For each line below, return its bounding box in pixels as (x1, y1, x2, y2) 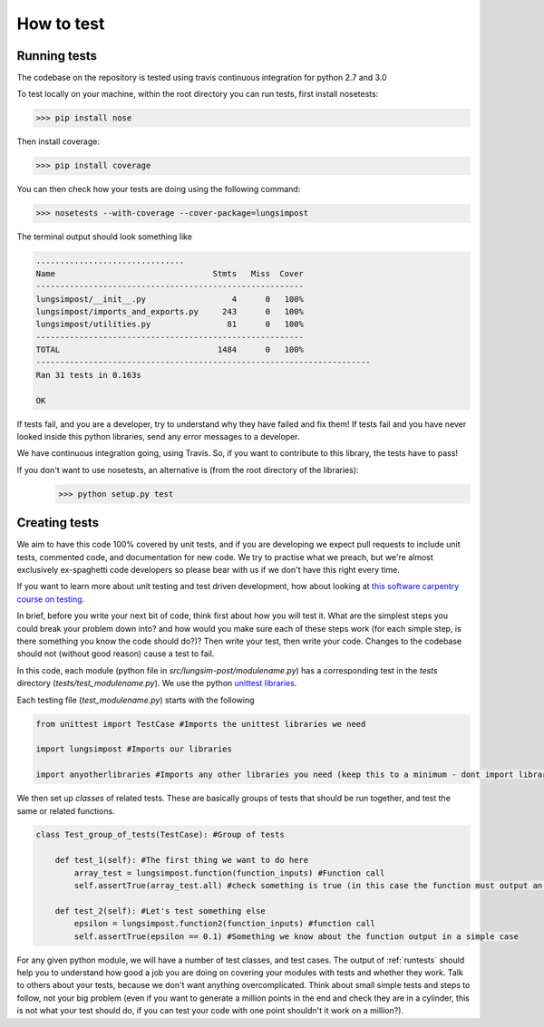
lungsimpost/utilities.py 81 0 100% (35, 319, 304, 330)
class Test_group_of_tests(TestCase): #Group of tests (35, 829, 285, 840)
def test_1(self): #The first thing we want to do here (54, 855, 309, 866)
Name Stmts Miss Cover (35, 268, 304, 278)
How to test (16, 14, 105, 34)
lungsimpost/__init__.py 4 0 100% (35, 294, 304, 304)
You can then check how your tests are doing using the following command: (16, 184, 301, 195)
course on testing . (16, 594, 85, 605)
